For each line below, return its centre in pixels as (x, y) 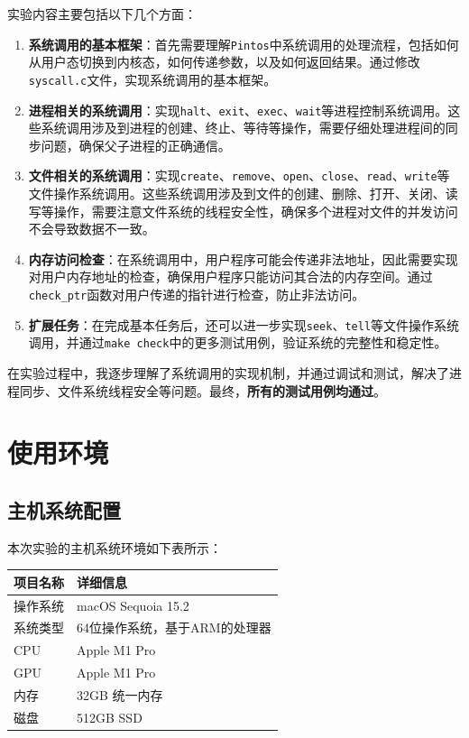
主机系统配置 (64, 509)
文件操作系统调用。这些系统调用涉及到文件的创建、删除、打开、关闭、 (237, 193)
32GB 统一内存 (120, 695)
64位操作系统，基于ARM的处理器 (174, 627)
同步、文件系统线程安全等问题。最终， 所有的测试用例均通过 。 (202, 390)
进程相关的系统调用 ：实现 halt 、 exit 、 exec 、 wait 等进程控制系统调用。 (238, 110)
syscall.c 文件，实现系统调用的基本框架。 (152, 79)
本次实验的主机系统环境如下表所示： (115, 547)
